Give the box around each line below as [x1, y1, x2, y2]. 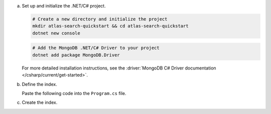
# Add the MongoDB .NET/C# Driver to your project [32, 45, 160, 51]
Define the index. [22, 81, 57, 87]
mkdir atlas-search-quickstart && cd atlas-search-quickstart [32, 23, 189, 29]
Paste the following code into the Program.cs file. [22, 90, 126, 96]
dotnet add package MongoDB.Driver [32, 52, 120, 57]
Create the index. [22, 99, 58, 105]
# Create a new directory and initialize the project [32, 16, 168, 22]
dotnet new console [32, 30, 80, 36]
